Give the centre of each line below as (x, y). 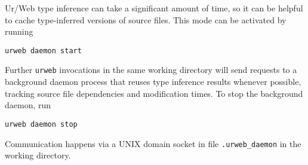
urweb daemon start (43, 51)
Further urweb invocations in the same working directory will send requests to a (151, 70)
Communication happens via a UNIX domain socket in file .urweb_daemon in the (153, 143)
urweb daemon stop (41, 124)
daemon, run (28, 105)
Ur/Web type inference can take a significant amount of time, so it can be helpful (154, 8)
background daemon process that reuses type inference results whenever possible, (153, 82)
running (19, 31)
